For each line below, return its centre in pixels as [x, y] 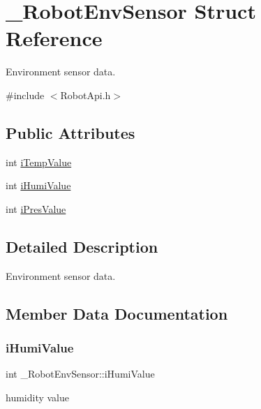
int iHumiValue [38, 185]
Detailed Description [82, 246]
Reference [54, 38]
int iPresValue [36, 208]
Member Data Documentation [117, 313]
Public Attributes [70, 132]
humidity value [38, 397]
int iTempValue [39, 162]
